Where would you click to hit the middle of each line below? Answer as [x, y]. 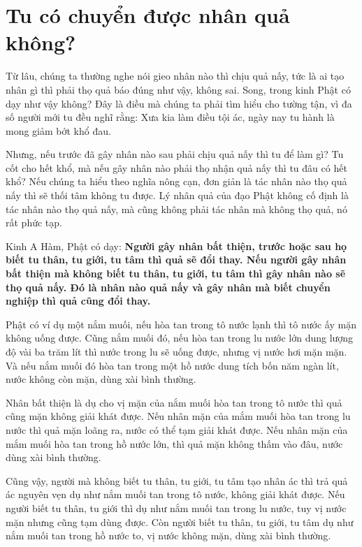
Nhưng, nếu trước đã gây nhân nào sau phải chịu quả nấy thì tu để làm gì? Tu [175, 154]
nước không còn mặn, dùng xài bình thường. [101, 379]
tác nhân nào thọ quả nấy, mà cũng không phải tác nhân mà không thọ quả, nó [176, 209]
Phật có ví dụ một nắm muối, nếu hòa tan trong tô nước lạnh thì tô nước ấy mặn [181, 324]
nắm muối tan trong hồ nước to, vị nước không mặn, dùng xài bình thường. [168, 535]
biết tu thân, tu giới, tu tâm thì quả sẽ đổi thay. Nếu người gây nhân [176, 260]
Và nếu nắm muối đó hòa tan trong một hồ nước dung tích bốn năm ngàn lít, [172, 365]
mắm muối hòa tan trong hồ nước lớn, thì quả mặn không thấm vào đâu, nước [174, 443]
